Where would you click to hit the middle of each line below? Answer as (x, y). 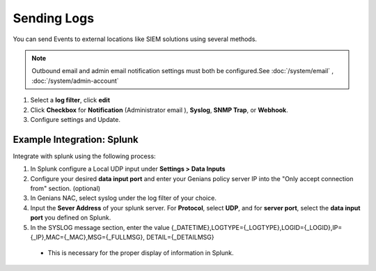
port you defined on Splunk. (71, 218)
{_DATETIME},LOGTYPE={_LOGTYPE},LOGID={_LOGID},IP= (257, 227)
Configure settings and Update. (76, 119)
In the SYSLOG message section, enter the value (100, 227)
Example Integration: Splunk (76, 139)
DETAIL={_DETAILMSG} (180, 237)
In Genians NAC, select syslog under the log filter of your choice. (124, 198)
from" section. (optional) (65, 188)
